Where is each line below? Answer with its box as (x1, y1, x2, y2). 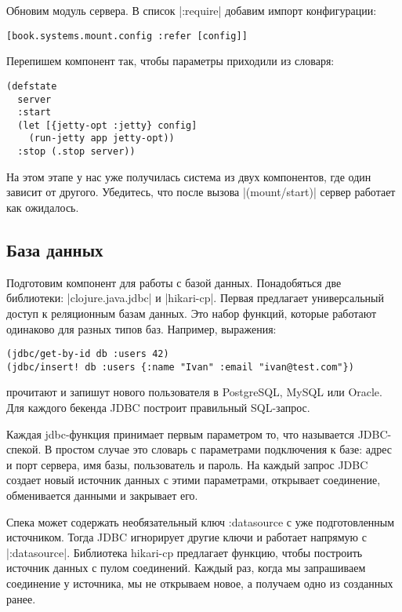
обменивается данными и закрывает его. (6, 487, 198, 504)
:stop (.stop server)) (17, 146, 136, 158)
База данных (6, 237, 103, 261)
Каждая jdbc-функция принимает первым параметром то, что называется (6, 425, 354, 442)
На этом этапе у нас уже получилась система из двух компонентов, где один (6, 168, 371, 184)
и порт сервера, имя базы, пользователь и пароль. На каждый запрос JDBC (6, 456, 368, 472)
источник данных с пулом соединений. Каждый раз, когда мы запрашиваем (6, 559, 366, 576)
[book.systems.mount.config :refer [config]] (6, 30, 248, 42)
